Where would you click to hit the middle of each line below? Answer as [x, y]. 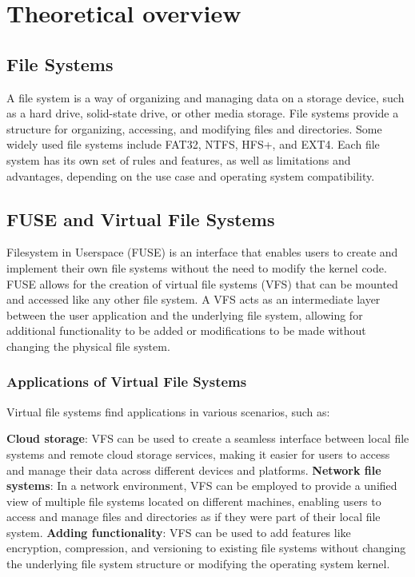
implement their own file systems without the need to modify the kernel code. [197, 267]
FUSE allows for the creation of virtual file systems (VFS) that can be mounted [202, 283]
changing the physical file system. [88, 346]
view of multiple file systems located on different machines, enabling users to [194, 501]
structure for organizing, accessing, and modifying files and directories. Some [194, 128]
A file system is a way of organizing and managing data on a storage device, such [206, 97]
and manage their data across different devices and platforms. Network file [194, 470]
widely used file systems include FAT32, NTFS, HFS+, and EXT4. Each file [193, 144]
